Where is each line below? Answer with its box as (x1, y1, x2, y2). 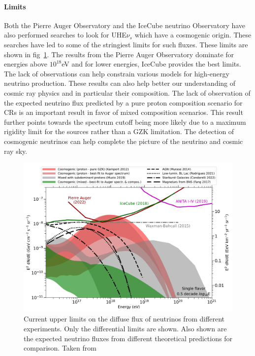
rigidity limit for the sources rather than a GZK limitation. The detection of (4, 126, 234, 137)
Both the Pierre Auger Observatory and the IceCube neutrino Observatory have (4, 20, 246, 30)
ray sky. (4, 145, 28, 156)
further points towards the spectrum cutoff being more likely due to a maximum (4, 116, 246, 127)
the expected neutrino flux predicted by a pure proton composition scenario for (4, 97, 243, 107)
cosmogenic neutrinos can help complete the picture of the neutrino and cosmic (4, 136, 243, 146)
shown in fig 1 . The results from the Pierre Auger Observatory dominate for (4, 49, 234, 59)
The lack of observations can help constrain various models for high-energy (4, 68, 229, 78)
